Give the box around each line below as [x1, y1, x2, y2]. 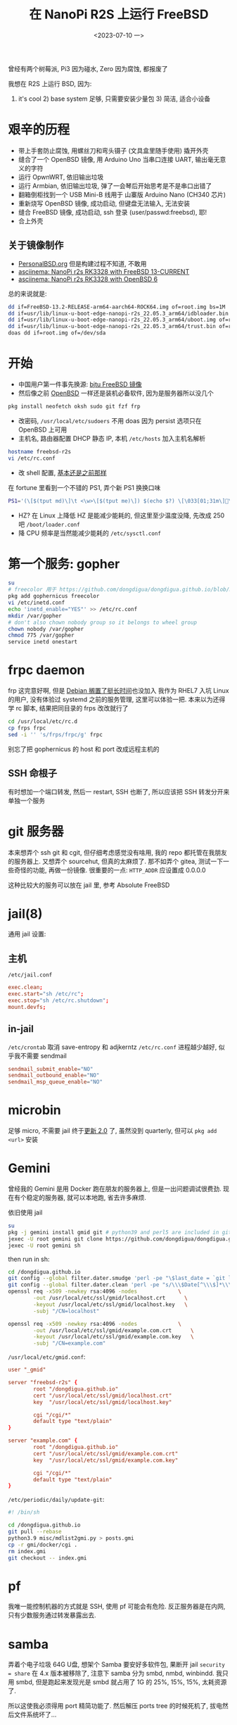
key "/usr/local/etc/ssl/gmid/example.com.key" [33, 1457, 179, 1464]
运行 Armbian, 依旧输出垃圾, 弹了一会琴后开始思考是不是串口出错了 [18, 181, 212, 190]
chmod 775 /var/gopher [8, 632, 75, 639]
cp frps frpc [8, 724, 46, 732]
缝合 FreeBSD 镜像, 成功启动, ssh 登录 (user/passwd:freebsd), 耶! [18, 208, 207, 216]
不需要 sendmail [20, 1051, 68, 1060]
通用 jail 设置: [8, 930, 46, 939]
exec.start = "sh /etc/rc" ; [8, 991, 84, 998]
